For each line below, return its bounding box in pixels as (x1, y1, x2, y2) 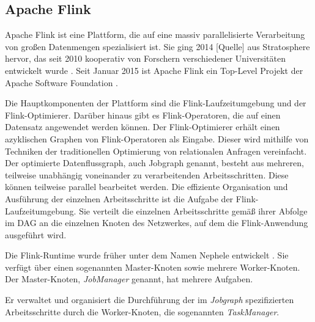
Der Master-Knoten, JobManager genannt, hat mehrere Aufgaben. (5, 273, 253, 285)
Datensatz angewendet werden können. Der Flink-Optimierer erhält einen (5, 120, 280, 133)
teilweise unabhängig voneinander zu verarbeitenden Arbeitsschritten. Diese (5, 168, 289, 181)
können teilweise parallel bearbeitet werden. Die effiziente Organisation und (5, 180, 288, 193)
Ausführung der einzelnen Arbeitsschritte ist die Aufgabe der (5, 192, 234, 205)
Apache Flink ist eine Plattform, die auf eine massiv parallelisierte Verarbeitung (5, 28, 305, 41)
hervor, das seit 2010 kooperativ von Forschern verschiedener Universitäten (5, 52, 286, 65)
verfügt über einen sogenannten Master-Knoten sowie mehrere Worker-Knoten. (5, 260, 300, 273)
